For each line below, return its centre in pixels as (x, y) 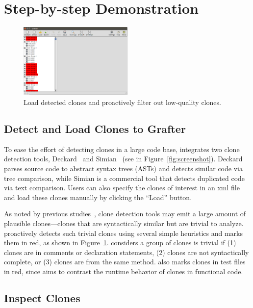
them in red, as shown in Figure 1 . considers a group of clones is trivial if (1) (120, 243)
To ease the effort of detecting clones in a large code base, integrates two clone (122, 149)
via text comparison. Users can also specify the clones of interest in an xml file (122, 188)
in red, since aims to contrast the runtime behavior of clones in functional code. (124, 271)
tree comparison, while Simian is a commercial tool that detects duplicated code (125, 178)
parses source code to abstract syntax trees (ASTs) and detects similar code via (123, 168)
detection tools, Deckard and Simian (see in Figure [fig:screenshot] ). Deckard (123, 159)
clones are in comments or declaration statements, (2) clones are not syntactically (126, 252)
